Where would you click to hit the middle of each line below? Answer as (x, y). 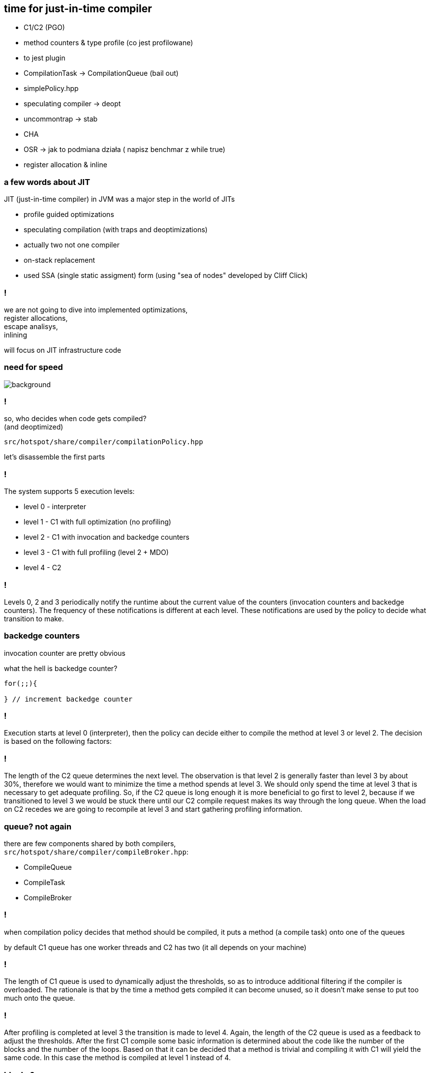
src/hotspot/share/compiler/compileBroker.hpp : (96, 852)
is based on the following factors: (58, 741)
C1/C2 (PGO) (44, 28)
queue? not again (38, 826)
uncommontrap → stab (61, 119)
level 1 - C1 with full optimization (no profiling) (97, 522)
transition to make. (34, 618)
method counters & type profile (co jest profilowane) (108, 43)
